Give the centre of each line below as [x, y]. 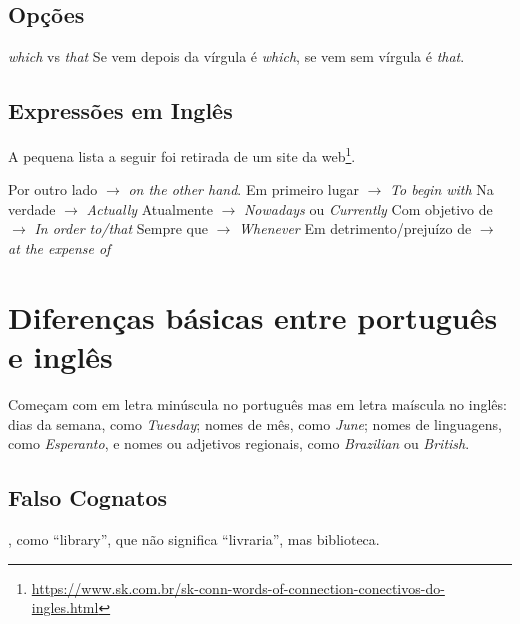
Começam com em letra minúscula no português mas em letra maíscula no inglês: [257, 403]
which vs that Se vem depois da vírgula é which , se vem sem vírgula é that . [236, 56]
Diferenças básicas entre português [253, 316]
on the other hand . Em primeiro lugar [244, 189]
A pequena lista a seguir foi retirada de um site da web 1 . [182, 154]
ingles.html [65, 607]
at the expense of [59, 248]
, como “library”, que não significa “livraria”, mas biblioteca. [194, 538]
